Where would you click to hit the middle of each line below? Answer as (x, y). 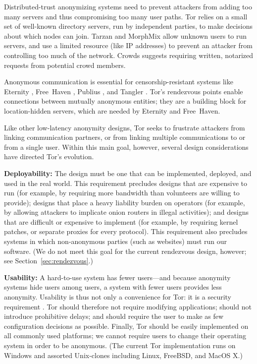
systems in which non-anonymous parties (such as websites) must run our (116, 241)
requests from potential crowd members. (65, 65)
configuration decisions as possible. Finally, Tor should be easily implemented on (126, 326)
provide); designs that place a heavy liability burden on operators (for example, (125, 202)
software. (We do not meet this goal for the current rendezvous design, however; (125, 251)
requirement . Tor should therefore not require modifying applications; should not (128, 306)
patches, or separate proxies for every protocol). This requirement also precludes (126, 231)
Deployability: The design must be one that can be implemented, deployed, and (128, 173)
